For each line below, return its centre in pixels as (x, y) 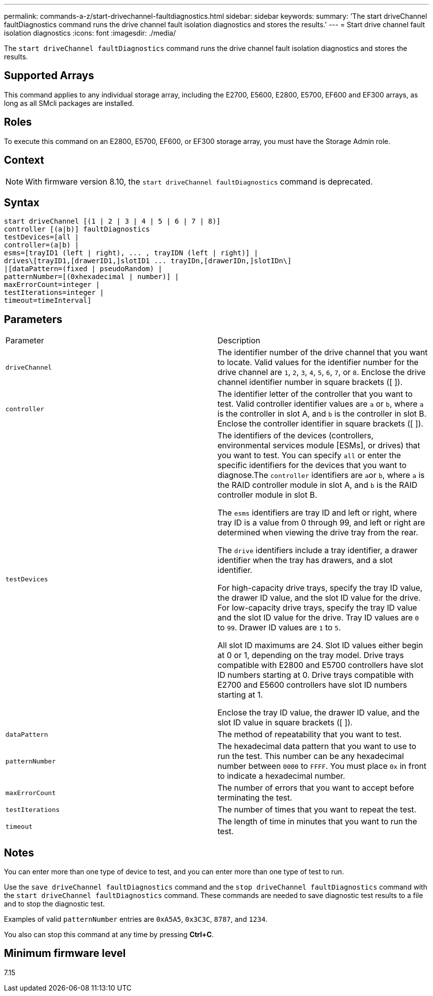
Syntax (22, 202)
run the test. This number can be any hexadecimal (311, 756)
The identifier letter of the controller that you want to (315, 394)
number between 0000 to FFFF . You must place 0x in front (322, 766)
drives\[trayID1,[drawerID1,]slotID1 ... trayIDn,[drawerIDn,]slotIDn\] (148, 261)
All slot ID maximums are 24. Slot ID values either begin (320, 645)
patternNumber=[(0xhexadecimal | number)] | (92, 277)
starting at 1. (240, 695)
